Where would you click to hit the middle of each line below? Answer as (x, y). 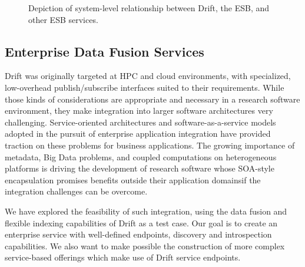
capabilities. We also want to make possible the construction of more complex (145, 245)
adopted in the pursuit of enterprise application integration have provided (138, 133)
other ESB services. (63, 19)
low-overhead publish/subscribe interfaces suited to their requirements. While (145, 87)
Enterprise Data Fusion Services (105, 51)
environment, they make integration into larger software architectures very (139, 111)
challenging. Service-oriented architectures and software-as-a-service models (140, 122)
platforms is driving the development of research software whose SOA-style (140, 168)
